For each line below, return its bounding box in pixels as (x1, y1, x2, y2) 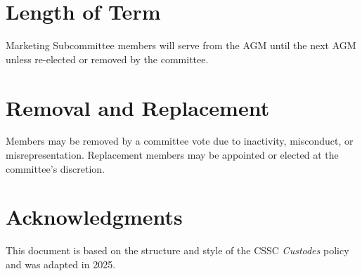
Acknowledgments (6, 202, 183, 231)
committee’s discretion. (6, 161, 105, 176)
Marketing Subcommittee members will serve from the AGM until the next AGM (6, 38, 356, 53)
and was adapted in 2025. (6, 256, 116, 271)
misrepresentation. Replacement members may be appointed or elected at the (6, 147, 339, 162)
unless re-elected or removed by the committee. (6, 51, 209, 66)
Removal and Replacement (6, 93, 270, 121)
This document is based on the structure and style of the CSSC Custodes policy (6, 243, 349, 258)
